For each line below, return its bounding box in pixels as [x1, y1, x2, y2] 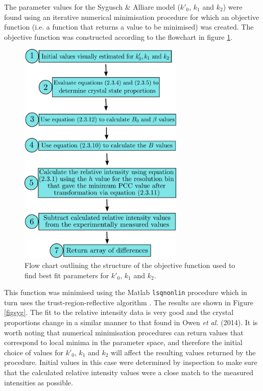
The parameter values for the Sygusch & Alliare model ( [4, 2, 180, 12]
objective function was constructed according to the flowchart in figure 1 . [4, 31, 233, 42]
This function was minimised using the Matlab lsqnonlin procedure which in [4, 287, 247, 298]
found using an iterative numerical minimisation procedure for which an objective [4, 11, 259, 22]
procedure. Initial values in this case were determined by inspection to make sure [4, 357, 257, 368]
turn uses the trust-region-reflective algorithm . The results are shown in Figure [4, 297, 253, 307]
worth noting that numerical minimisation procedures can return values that [4, 327, 244, 337]
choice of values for [4, 347, 63, 357]
